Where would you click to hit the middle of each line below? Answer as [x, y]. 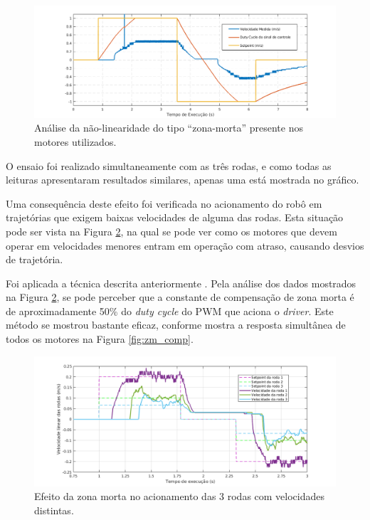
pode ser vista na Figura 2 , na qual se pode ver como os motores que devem [171, 231]
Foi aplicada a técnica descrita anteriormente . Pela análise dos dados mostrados [181, 283]
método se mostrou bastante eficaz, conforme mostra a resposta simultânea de [176, 325]
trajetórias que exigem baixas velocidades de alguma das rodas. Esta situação [175, 217]
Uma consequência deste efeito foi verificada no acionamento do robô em [164, 203]
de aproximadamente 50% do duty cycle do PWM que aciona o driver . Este [170, 311]
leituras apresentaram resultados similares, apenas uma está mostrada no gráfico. [183, 180]
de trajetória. [35, 259]
